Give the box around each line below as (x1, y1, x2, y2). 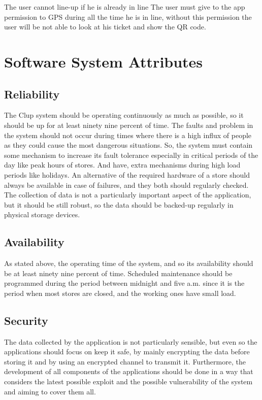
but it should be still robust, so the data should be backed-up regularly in (4, 199, 234, 210)
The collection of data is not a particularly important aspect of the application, (4, 189, 251, 200)
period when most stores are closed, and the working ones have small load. (4, 287, 236, 298)
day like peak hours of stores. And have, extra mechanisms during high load (4, 159, 241, 170)
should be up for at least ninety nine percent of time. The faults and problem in (4, 119, 253, 130)
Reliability (4, 86, 60, 102)
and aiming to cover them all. (4, 386, 96, 396)
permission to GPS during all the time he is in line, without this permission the (4, 11, 252, 22)
